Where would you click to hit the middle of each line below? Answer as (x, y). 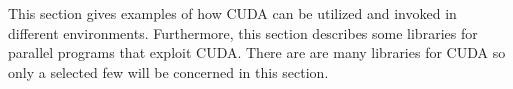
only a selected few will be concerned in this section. (168, 71)
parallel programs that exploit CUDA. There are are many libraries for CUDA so (257, 52)
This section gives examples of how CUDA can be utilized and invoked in (232, 13)
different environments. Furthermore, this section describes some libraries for (243, 32)
